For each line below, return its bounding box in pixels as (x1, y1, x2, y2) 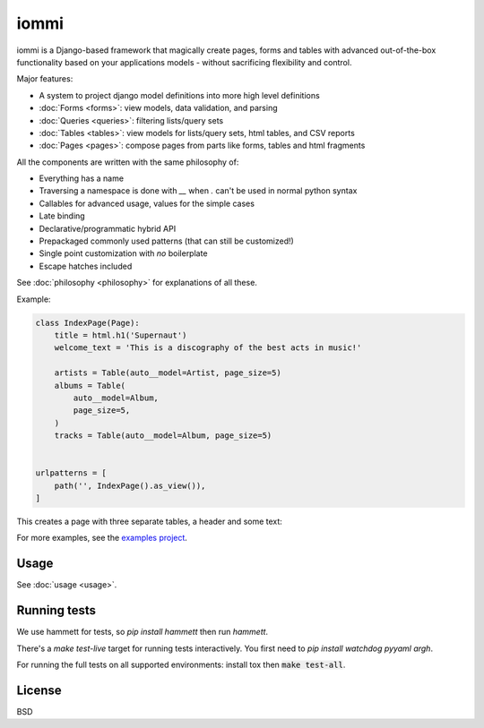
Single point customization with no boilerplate (39, 248, 208, 259)
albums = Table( (54, 381, 125, 390)
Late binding (39, 210, 85, 221)
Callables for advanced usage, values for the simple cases (39, 198, 255, 209)
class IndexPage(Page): (35, 318, 141, 328)
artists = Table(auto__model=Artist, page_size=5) (54, 368, 281, 378)
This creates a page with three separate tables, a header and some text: (16, 516, 282, 527)
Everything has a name (39, 173, 125, 184)
